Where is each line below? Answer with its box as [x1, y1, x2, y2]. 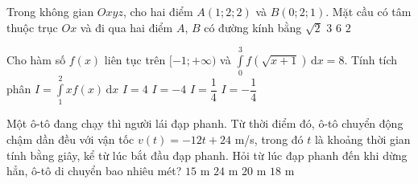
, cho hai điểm [122, 3, 193, 19]
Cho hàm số [6, 51, 66, 67]
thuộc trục [6, 18, 58, 35]
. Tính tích [344, 51, 398, 67]
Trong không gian [6, 3, 94, 19]
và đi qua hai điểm [80, 18, 173, 35]
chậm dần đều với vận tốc [6, 131, 135, 148]
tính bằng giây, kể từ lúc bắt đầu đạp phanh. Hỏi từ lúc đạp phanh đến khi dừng [6, 146, 408, 163]
